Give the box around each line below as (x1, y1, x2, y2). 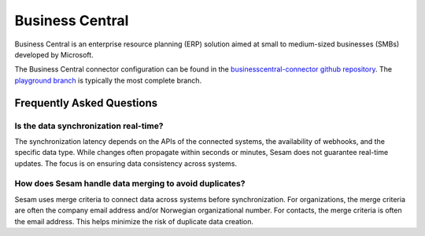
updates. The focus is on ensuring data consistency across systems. (14, 158, 238, 168)
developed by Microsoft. (14, 50, 94, 59)
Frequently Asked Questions (14, 96, 158, 109)
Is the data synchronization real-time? (14, 120, 164, 131)
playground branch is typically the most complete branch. (14, 76, 202, 85)
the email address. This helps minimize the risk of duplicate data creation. (14, 216, 254, 226)
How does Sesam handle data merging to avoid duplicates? (14, 178, 246, 189)
